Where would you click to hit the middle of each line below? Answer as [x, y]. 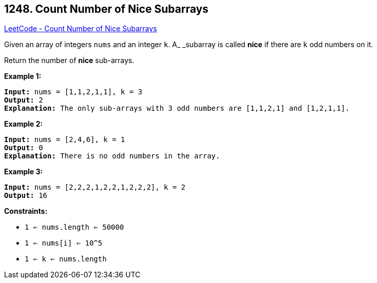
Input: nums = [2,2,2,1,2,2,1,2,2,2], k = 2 [95, 187]
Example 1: [23, 76]
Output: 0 [24, 148]
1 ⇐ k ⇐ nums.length [66, 259]
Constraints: [26, 211]
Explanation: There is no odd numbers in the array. [112, 156]
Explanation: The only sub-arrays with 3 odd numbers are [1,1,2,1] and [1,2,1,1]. [177, 108]
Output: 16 [26, 196]
